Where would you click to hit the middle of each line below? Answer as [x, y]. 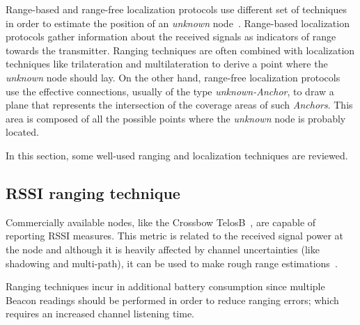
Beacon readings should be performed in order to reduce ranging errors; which [172, 300]
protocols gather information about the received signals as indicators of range [171, 37]
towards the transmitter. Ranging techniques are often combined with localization [180, 50]
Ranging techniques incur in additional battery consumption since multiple [165, 286]
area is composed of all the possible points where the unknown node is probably [176, 118]
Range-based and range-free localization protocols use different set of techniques [176, 9]
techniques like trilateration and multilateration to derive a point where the [167, 64]
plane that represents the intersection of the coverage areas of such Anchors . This [179, 105]
